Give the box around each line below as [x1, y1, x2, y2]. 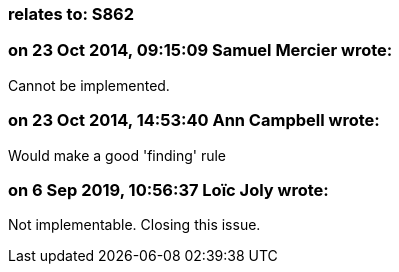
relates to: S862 [8, 4, 135, 24]
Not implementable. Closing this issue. [8, 216, 261, 234]
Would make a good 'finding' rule [8, 146, 227, 164]
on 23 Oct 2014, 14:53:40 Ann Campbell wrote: [8, 110, 380, 131]
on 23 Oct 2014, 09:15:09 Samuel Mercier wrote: [8, 40, 393, 61]
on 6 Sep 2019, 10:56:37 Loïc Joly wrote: [8, 179, 329, 200]
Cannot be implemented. [8, 76, 170, 94]
